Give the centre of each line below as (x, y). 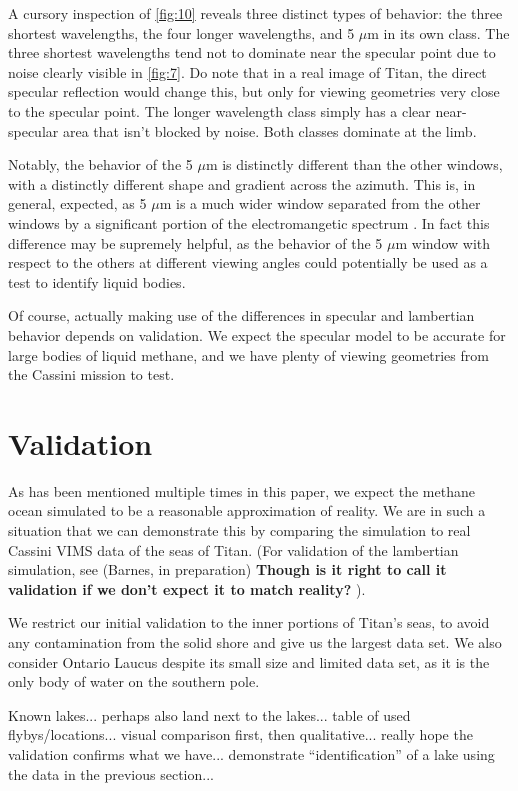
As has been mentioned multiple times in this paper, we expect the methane (241, 490)
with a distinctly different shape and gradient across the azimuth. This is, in (242, 183)
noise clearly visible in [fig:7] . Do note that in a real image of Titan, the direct (247, 71)
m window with (442, 242)
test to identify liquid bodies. (97, 281)
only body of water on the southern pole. (134, 681)
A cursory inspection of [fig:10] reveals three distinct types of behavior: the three (255, 13)
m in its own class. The (438, 32)
